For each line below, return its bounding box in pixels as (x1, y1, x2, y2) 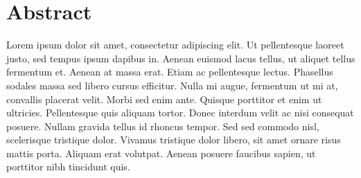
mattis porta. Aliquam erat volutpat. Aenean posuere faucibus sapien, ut (6, 145, 316, 160)
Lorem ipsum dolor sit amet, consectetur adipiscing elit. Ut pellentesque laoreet (6, 37, 344, 52)
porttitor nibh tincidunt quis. (6, 159, 130, 174)
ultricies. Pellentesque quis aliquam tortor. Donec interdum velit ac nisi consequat (6, 105, 354, 120)
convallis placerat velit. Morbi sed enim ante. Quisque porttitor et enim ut (6, 91, 322, 106)
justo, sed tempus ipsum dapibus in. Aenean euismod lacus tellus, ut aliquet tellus (6, 51, 355, 65)
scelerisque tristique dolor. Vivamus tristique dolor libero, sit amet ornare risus (6, 132, 341, 147)
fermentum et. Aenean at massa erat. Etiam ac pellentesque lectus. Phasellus (6, 64, 333, 79)
